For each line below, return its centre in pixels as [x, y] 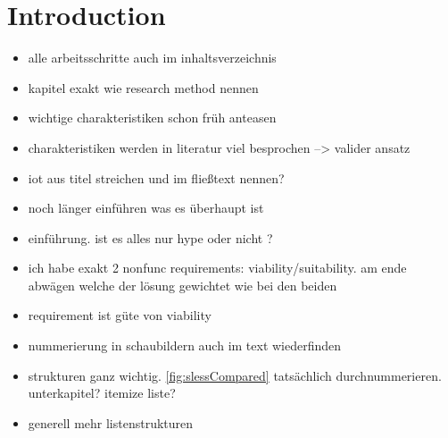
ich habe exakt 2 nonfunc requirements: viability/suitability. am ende [217, 268]
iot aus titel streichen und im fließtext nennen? [156, 177]
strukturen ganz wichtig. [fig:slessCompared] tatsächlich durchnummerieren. [235, 375]
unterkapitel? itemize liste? [102, 393]
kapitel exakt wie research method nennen [143, 87]
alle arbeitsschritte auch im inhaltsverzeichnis [152, 58]
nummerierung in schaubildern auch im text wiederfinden [185, 345]
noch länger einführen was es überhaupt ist [146, 208]
